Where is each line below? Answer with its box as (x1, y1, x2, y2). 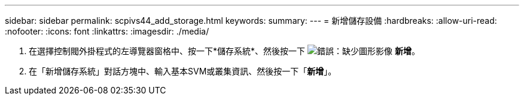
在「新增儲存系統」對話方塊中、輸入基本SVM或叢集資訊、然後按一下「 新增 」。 (29, 66, 337, 76)
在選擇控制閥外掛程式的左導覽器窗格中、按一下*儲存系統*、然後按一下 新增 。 (29, 46, 420, 56)
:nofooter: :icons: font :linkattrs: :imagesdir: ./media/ (5, 26, 209, 36)
